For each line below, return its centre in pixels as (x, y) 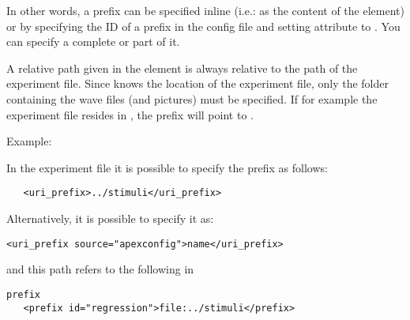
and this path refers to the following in (100, 269)
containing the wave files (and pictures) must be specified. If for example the (192, 98)
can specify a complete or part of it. (93, 41)
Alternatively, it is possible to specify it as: (110, 218)
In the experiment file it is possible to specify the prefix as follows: (167, 167)
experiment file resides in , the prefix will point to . (130, 114)
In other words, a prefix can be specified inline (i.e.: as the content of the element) (205, 10)
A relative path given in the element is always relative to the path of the (182, 68)
